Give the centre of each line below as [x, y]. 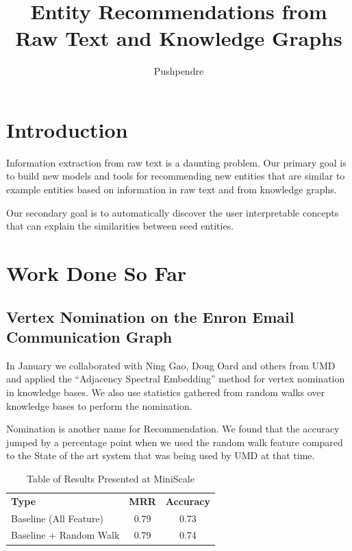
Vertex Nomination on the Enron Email [150, 316]
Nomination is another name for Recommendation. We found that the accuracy [173, 429]
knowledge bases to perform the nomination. [99, 405]
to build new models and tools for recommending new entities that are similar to [176, 176]
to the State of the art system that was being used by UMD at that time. [161, 455]
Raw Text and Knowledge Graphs [179, 38]
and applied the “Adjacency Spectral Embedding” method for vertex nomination [176, 379]
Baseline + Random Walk [65, 535]
